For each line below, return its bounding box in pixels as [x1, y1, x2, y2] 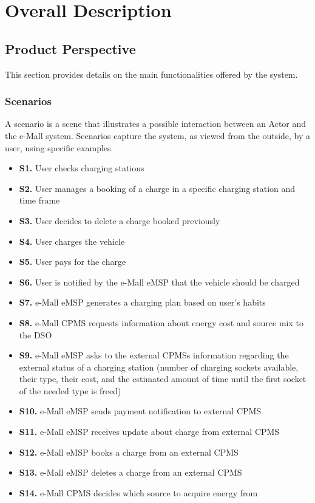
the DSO [19, 328, 52, 341]
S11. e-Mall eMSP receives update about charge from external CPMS [19, 425, 280, 438]
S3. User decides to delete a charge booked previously [19, 214, 220, 227]
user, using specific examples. [5, 141, 113, 154]
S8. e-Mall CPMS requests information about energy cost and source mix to [19, 316, 303, 329]
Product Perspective [5, 39, 136, 58]
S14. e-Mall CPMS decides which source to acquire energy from [19, 486, 258, 499]
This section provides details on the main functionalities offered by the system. [5, 67, 298, 80]
